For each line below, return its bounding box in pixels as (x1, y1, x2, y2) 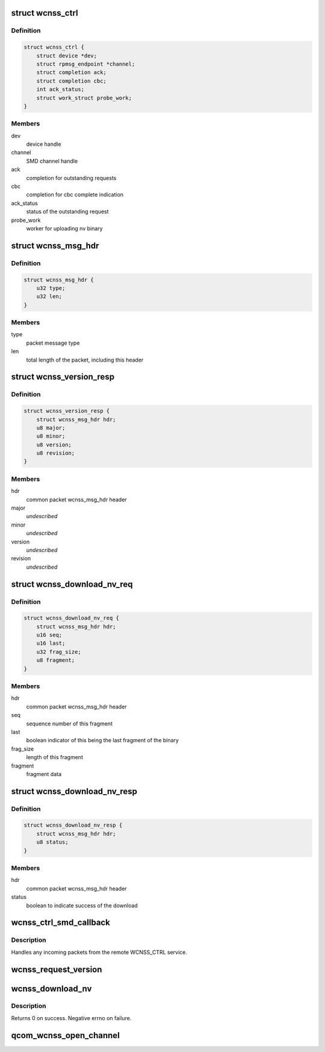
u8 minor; (36, 433, 66, 440)
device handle (26, 140, 61, 148)
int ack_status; (36, 86, 84, 93)
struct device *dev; (36, 52, 97, 59)
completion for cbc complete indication (26, 191, 123, 198)
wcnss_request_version (11, 964, 102, 974)
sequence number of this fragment (26, 720, 113, 727)
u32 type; (36, 284, 66, 292)
